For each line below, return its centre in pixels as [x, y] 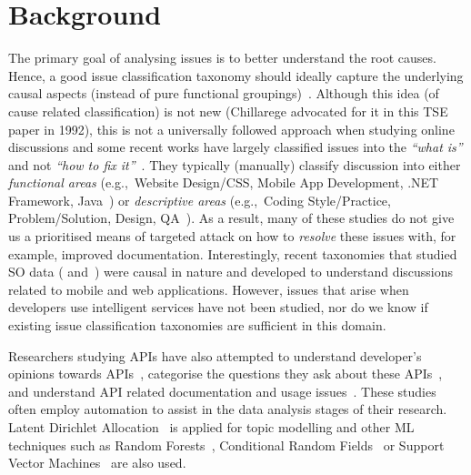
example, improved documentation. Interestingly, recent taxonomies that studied [233, 253]
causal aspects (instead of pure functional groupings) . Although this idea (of [224, 93]
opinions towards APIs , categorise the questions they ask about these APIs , [225, 374]
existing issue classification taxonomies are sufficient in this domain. [197, 325]
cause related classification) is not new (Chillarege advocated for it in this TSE [228, 111]
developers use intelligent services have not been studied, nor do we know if [218, 307]
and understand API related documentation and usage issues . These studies [222, 391]
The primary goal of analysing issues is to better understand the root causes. [222, 58]
